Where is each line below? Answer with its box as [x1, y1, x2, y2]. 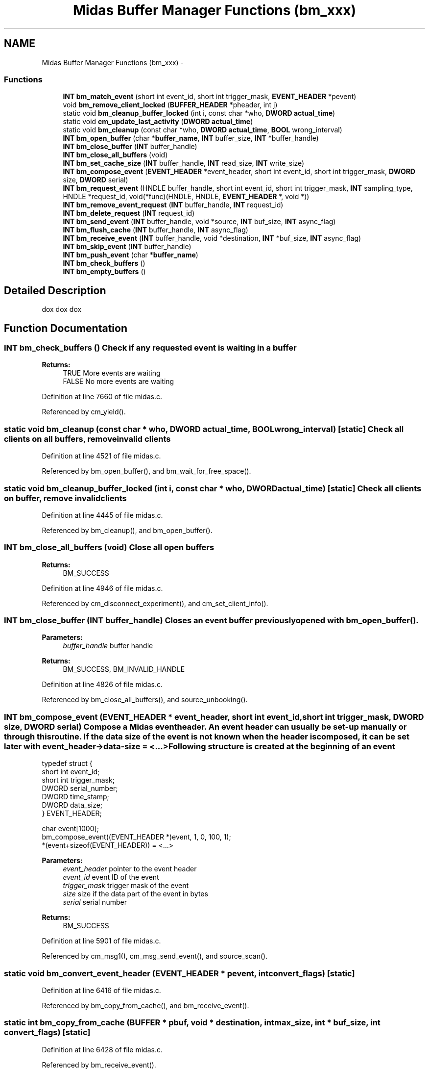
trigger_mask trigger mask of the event [63, 881, 189, 890]
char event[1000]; [42, 824, 99, 833]
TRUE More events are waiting [63, 369, 161, 378]
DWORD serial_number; [42, 784, 118, 793]
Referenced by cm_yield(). [42, 407, 126, 416]
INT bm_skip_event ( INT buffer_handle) [63, 242, 191, 251]
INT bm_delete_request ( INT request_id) [63, 209, 195, 218]
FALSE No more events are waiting [63, 377, 174, 386]
